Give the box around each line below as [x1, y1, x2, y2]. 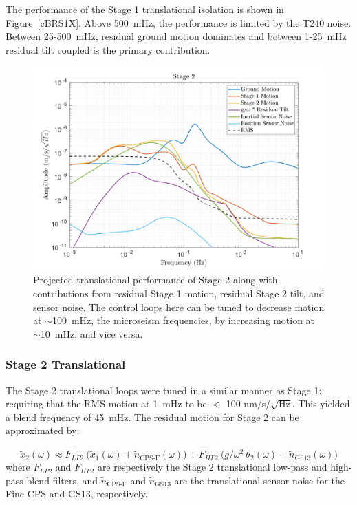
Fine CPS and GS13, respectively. [6, 486, 148, 501]
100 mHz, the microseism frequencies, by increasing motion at [52, 313, 315, 327]
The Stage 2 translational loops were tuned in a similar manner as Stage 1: [6, 383, 322, 397]
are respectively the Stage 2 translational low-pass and [97, 460, 327, 474]
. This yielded [292, 396, 350, 411]
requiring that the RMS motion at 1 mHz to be [6, 396, 207, 411]
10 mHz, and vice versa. [40, 326, 143, 341]
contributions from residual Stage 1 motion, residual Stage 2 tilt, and [33, 286, 325, 301]
